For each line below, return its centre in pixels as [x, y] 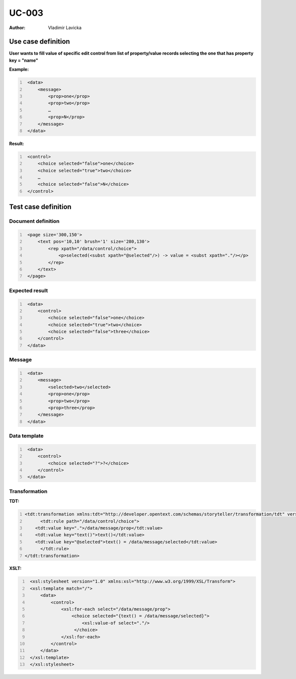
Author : [17, 28]
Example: [19, 70]
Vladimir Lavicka [65, 28]
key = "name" [24, 60]
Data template [26, 436]
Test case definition [40, 207]
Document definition [34, 221]
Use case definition [39, 42]
